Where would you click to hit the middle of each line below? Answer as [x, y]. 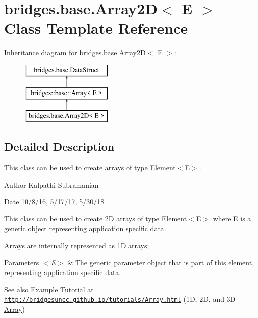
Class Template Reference [96, 28]
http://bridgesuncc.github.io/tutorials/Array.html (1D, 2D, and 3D [120, 299]
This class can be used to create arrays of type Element [90, 168]
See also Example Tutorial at [49, 289]
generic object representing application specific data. [85, 228]
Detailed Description [59, 146]
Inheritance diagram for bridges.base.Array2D [75, 52]
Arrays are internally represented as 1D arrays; [77, 245]
